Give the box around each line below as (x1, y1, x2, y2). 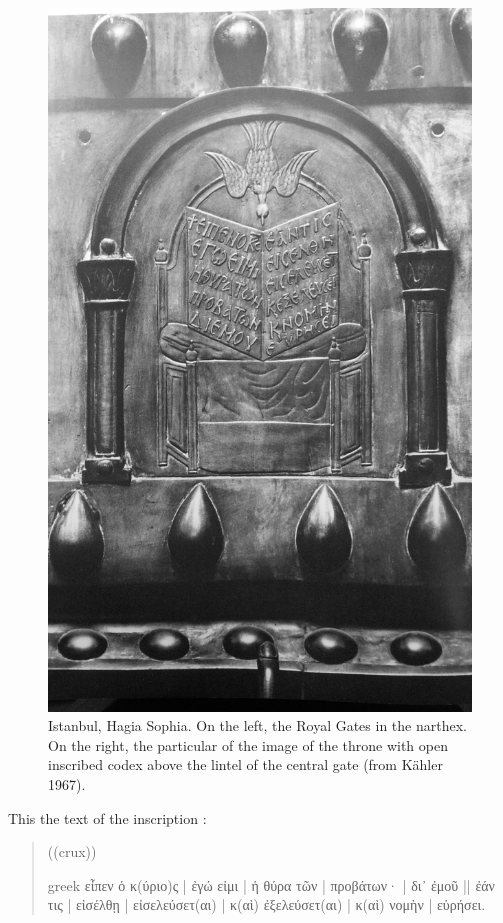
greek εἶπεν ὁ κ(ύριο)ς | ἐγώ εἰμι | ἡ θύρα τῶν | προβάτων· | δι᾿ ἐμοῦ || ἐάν (47, 874, 495, 895)
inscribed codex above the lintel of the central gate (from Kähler (48, 754, 443, 775)
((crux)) (47, 841, 97, 862)
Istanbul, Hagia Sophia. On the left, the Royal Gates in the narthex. (48, 715, 467, 736)
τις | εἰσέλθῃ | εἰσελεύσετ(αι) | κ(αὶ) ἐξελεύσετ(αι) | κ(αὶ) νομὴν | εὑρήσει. (47, 894, 486, 915)
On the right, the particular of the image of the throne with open (48, 734, 448, 755)
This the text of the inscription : (8, 807, 207, 828)
